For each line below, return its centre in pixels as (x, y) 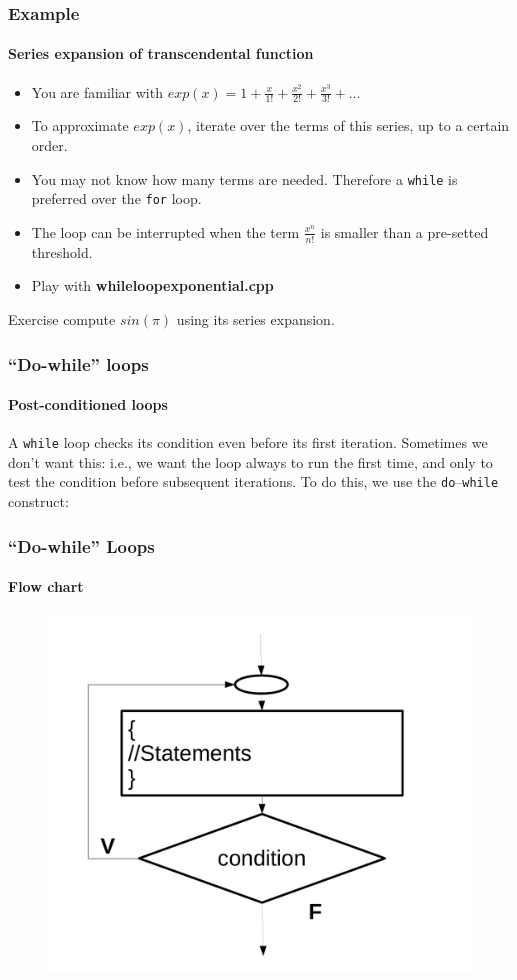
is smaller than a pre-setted (404, 231)
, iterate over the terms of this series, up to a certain (348, 125)
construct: (38, 501)
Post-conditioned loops (88, 404)
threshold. (62, 251)
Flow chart (46, 586)
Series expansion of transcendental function (161, 53)
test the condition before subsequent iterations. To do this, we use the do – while (253, 481)
